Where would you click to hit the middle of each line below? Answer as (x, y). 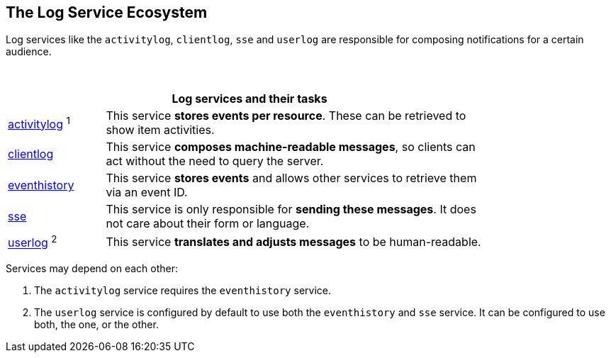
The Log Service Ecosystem (107, 12)
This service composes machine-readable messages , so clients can (291, 147)
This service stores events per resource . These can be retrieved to (286, 116)
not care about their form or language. (208, 224)
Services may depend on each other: (92, 268)
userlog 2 (33, 242)
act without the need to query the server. (215, 161)
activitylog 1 (39, 123)
